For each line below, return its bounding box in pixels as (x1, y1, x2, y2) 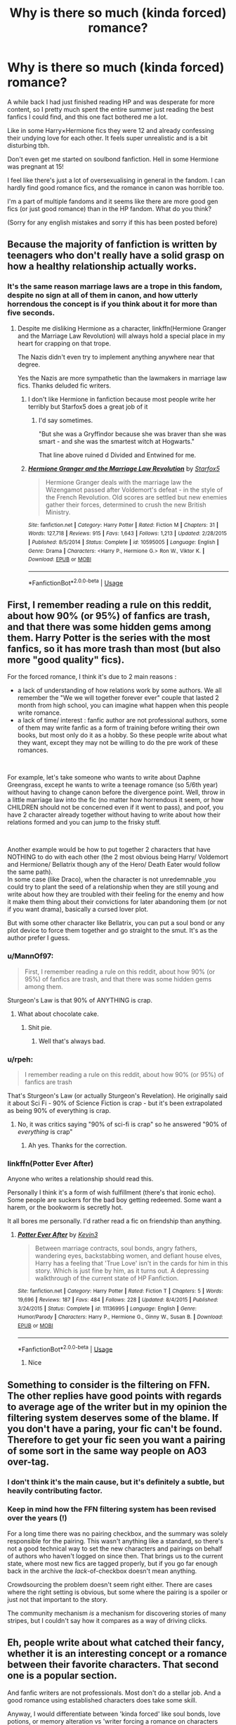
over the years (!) (7, 1513, 67, 1523)
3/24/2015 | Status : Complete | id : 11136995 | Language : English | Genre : (17, 1305, 197, 1312)
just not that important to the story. (7, 1595, 108, 1603)
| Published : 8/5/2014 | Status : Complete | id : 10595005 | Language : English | (27, 538, 219, 546)
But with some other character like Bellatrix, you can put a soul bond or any (7, 919, 225, 927)
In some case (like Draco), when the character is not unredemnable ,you (7, 875, 216, 884)
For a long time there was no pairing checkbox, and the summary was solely (7, 1529, 228, 1538)
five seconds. (7, 308, 55, 318)
